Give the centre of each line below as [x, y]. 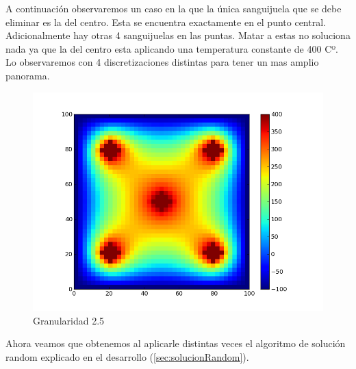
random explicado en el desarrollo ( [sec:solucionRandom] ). [127, 356]
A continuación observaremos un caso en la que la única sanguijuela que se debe [174, 8]
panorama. [28, 75]
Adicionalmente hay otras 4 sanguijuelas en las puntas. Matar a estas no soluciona [178, 35]
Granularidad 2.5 [69, 320]
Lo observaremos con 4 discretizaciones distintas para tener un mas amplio [162, 62]
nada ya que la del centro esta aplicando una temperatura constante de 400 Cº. [172, 48]
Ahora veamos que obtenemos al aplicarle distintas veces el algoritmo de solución [176, 343]
